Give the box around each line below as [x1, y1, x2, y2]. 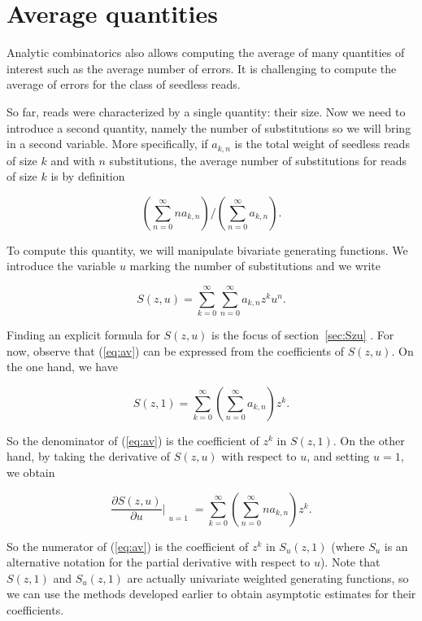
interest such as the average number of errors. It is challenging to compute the [7, 59, 397, 77]
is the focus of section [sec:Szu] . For [211, 326, 394, 343]
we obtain [7, 464, 55, 481]
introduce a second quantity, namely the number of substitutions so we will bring [7, 119, 411, 136]
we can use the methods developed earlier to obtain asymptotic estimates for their [7, 585, 416, 602]
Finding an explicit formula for [7, 326, 160, 343]
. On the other [333, 431, 405, 448]
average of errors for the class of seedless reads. [7, 76, 241, 93]
